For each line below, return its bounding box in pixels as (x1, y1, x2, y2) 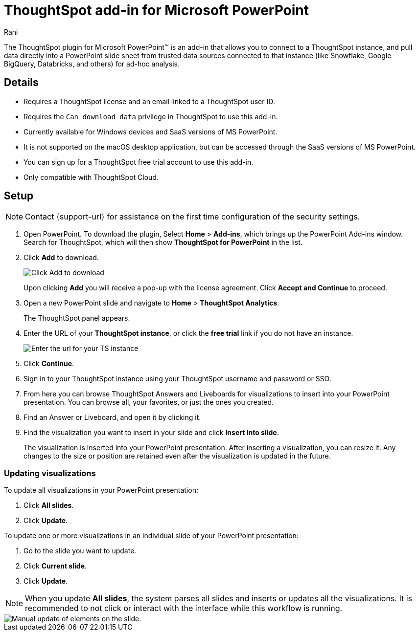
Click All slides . (23, 501, 74, 510)
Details (4, 76, 39, 89)
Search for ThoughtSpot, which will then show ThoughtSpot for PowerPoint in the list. (23, 238, 303, 247)
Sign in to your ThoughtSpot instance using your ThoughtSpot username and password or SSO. (23, 374, 331, 383)
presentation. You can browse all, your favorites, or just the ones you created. (23, 398, 274, 407)
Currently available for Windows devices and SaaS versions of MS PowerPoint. (23, 127, 278, 136)
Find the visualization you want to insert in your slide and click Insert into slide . (23, 428, 279, 437)
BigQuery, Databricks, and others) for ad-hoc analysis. (4, 59, 180, 68)
